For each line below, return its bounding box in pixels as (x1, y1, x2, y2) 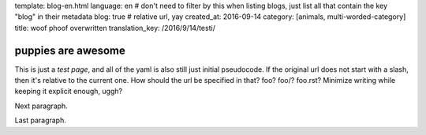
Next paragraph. (14, 101, 69, 111)
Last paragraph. (14, 115, 66, 126)
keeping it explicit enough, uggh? (14, 87, 122, 96)
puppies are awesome (14, 43, 126, 57)
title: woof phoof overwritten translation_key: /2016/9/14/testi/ (14, 23, 216, 32)
